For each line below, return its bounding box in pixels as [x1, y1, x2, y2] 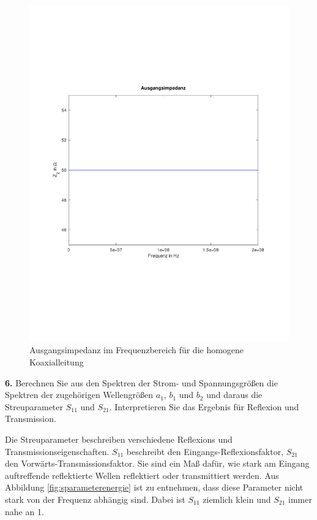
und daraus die [206, 388, 263, 401]
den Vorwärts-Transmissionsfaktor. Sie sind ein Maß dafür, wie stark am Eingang [5, 457, 310, 470]
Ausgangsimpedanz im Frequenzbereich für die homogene [29, 343, 244, 356]
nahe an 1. [5, 505, 44, 518]
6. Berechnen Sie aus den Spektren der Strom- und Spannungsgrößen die [5, 376, 278, 389]
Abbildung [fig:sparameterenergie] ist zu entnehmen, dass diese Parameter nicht [5, 481, 304, 494]
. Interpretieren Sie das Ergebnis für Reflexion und [109, 400, 299, 413]
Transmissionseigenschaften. [5, 445, 110, 457]
